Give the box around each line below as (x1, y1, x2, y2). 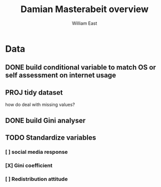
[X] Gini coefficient (5, 162, 53, 169)
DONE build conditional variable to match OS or (5, 63, 156, 72)
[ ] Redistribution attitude (5, 175, 68, 182)
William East (72, 20, 97, 26)
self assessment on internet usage (5, 71, 116, 80)
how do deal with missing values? (5, 102, 75, 108)
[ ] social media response (5, 148, 68, 155)
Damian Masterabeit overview (20, 4, 149, 15)
